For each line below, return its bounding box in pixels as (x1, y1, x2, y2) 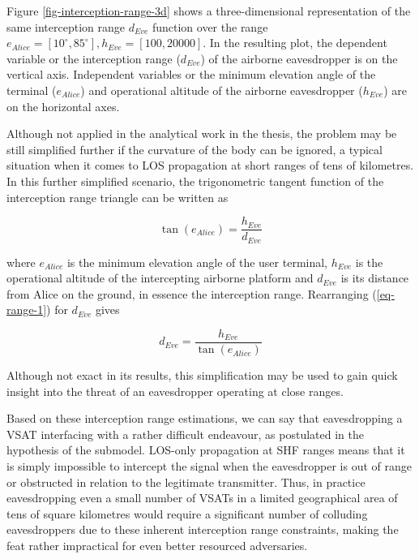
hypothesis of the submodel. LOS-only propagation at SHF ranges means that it (6, 441, 405, 458)
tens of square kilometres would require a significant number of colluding (6, 505, 368, 522)
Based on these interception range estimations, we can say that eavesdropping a (6, 410, 403, 427)
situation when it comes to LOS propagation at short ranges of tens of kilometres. (6, 157, 414, 174)
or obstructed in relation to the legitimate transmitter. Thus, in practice (6, 473, 366, 490)
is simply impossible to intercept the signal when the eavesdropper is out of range (6, 458, 413, 475)
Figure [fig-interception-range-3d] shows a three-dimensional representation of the (6, 2, 411, 19)
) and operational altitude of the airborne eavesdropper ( (80, 81, 363, 98)
